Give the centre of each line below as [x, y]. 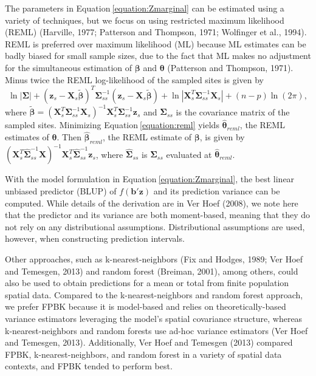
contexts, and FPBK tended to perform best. [89, 366]
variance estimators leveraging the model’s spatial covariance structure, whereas [154, 319]
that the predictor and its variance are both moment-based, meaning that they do [157, 215]
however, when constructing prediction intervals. [95, 238]
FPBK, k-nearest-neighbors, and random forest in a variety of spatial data [143, 354]
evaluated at [189, 154]
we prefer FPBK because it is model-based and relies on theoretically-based [146, 306]
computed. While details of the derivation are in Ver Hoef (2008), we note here [152, 203]
